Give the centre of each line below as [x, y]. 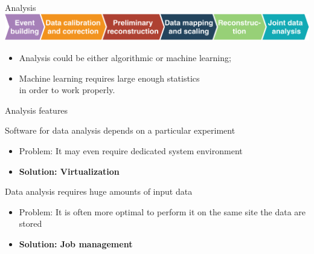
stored [30, 223]
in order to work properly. [67, 90]
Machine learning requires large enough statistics [109, 78]
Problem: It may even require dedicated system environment [131, 150]
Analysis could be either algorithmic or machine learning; [125, 57]
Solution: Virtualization [69, 171]
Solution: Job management [76, 243]
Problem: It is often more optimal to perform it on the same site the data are [162, 211]
